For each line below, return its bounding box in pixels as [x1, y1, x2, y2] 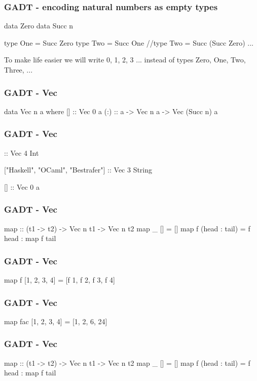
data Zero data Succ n [4, 20, 74, 31]
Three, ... [4, 64, 33, 75]
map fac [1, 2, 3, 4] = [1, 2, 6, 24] [4, 316, 107, 326]
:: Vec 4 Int [4, 147, 39, 158]
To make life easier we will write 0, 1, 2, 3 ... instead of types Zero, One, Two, [4, 54, 246, 65]
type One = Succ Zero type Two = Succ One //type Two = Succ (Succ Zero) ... [4, 37, 253, 48]
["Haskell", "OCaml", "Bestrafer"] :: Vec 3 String [4, 164, 153, 175]
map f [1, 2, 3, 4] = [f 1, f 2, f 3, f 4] [4, 274, 115, 285]
